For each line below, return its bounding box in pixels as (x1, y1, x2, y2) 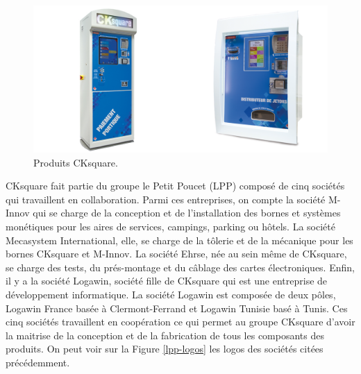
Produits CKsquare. (33, 155, 118, 169)
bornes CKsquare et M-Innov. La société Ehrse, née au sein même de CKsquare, (6, 246, 347, 261)
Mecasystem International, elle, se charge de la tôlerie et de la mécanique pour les (6, 232, 353, 247)
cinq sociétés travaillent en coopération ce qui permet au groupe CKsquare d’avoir (6, 314, 355, 329)
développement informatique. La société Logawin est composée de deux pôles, (6, 287, 336, 301)
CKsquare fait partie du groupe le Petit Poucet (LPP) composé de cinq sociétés (6, 178, 345, 193)
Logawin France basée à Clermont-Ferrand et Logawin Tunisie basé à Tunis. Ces (6, 300, 348, 315)
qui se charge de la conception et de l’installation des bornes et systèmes (33, 205, 341, 220)
